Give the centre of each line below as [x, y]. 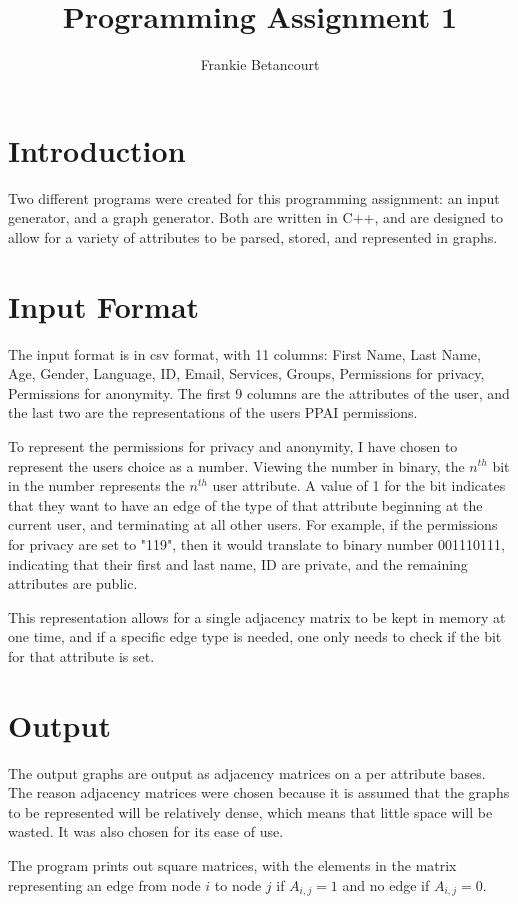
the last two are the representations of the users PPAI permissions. [213, 412]
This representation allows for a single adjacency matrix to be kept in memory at [257, 616]
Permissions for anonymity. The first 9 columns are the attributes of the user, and [259, 392]
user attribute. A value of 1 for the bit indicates [359, 485]
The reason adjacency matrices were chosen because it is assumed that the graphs [259, 792]
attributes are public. [73, 583]
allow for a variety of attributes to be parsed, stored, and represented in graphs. [253, 236]
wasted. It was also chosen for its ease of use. [146, 831]
